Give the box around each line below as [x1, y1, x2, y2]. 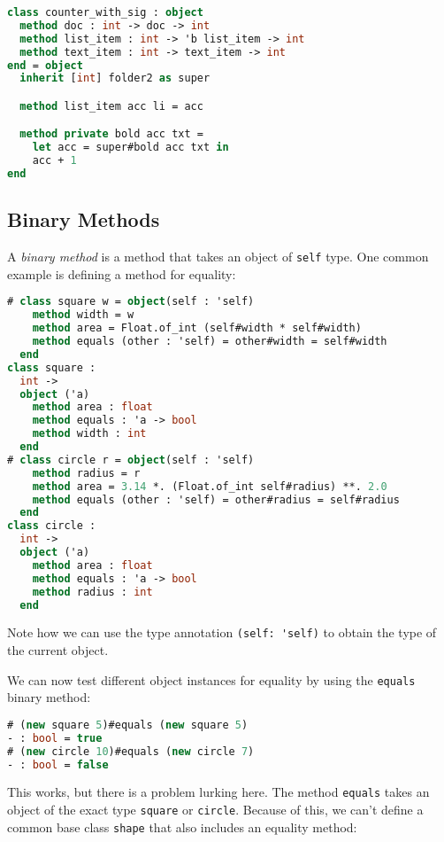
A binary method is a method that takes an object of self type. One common [7, 247, 429, 266]
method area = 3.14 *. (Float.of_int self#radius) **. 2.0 [32, 479, 387, 493]
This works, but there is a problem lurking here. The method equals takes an [7, 783, 430, 801]
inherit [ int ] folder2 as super [19, 72, 211, 85]
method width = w [32, 308, 134, 322]
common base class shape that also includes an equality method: [7, 817, 357, 836]
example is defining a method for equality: [7, 264, 236, 283]
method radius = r [32, 466, 141, 479]
